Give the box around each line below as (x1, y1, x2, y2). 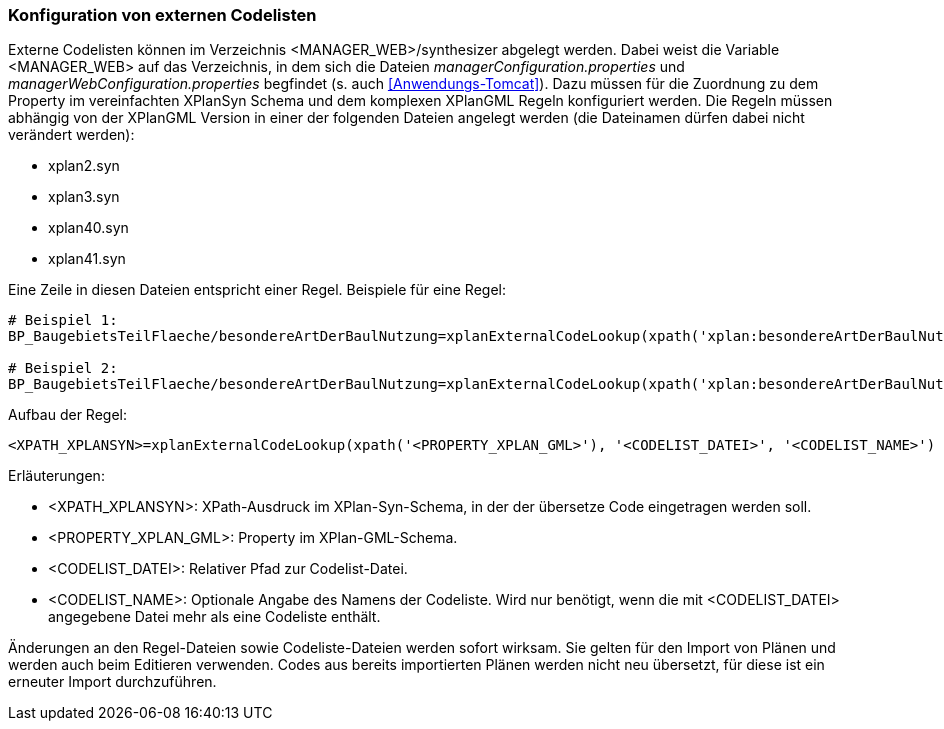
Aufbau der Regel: (8, 406, 127, 424)
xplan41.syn (48, 250, 126, 268)
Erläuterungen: (8, 467, 105, 485)
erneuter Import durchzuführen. (8, 673, 217, 691)
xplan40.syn (48, 219, 129, 237)
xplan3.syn (48, 188, 120, 206)
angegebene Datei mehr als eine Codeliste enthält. (48, 608, 381, 626)
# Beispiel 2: (8, 360, 118, 377)
